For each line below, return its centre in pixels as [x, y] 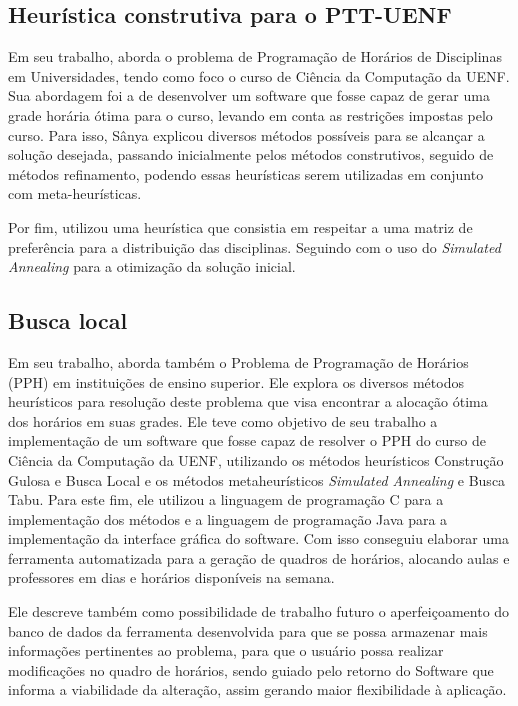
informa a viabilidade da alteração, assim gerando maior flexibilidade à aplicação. [257, 689]
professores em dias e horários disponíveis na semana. [171, 577]
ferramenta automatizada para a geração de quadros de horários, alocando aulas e [259, 557]
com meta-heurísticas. [75, 193]
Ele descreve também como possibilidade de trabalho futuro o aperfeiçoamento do [259, 611]
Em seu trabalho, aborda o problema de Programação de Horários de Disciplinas [255, 56]
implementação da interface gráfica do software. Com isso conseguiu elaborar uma [258, 538]
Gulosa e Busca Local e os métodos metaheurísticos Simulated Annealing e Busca [257, 479]
